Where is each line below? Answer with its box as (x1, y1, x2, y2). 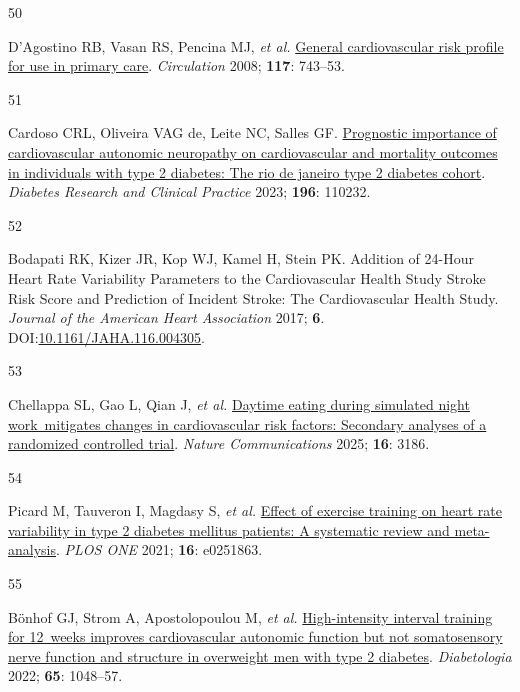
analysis (8, 539, 56, 560)
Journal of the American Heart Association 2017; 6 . (8, 307, 325, 328)
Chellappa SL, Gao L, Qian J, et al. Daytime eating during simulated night (8, 393, 470, 414)
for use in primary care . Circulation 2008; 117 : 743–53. (8, 55, 345, 76)
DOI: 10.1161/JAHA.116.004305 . (8, 326, 205, 347)
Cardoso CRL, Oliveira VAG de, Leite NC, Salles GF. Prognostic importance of (8, 122, 497, 143)
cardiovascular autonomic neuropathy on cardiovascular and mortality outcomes (8, 141, 498, 162)
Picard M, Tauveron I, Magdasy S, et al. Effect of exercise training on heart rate (8, 500, 502, 521)
